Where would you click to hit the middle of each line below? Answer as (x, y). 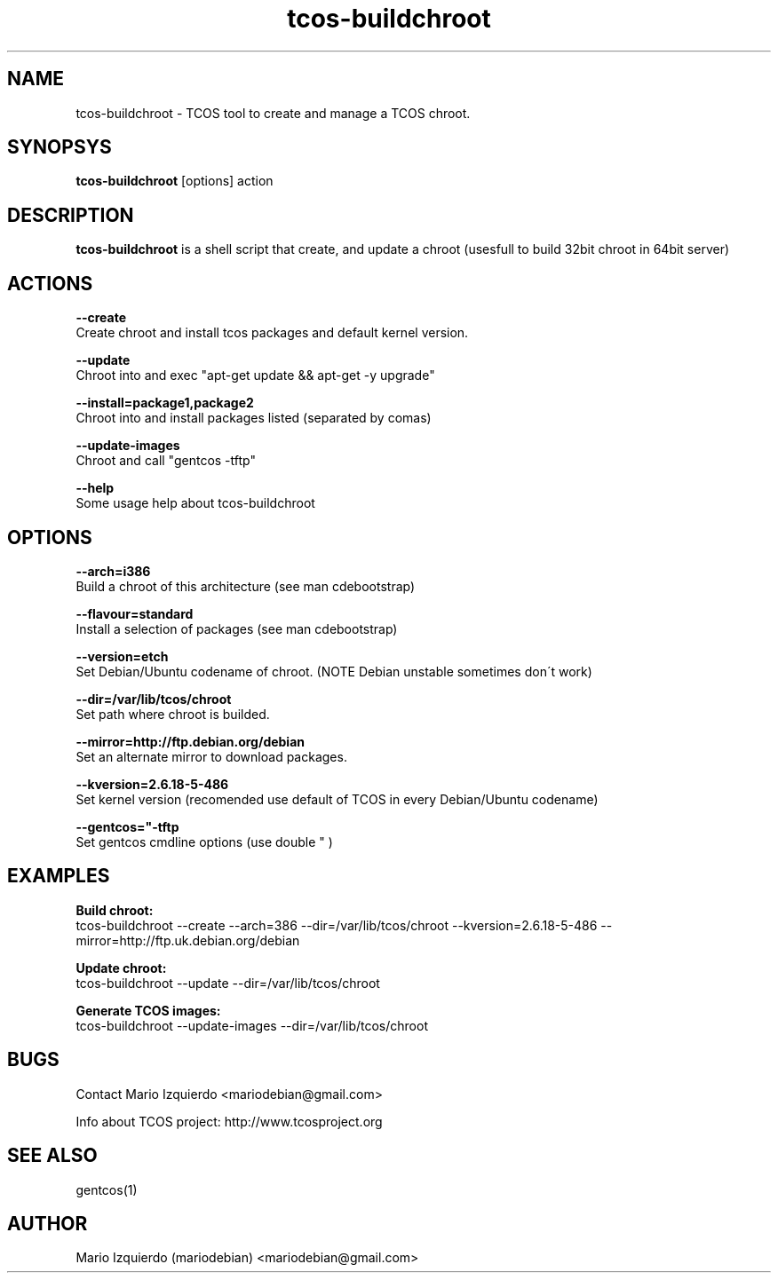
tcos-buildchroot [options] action (175, 181)
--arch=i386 (113, 571)
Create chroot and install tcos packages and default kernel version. (272, 333)
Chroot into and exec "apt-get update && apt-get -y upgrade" (255, 375)
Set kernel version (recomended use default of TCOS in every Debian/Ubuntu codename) (337, 799)
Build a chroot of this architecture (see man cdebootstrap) (246, 586)
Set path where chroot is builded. (173, 714)
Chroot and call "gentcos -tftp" (166, 461)
